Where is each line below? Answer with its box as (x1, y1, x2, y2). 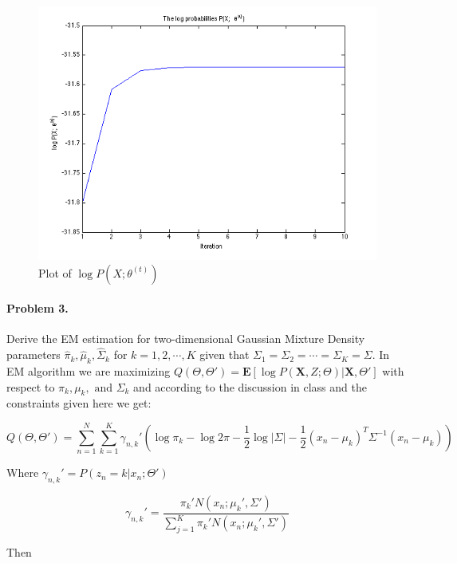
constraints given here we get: (6, 395, 152, 411)
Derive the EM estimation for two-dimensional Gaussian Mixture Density (6, 330, 365, 347)
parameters (6, 346, 61, 363)
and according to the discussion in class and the (133, 378, 367, 395)
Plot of (38, 264, 72, 281)
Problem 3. (6, 300, 69, 317)
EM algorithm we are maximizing (6, 363, 171, 379)
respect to (6, 378, 55, 395)
